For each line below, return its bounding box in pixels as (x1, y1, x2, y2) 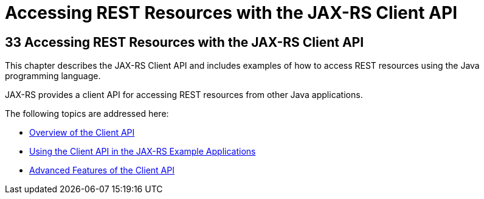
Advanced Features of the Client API (29, 165, 175, 176)
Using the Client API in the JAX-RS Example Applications (29, 146, 256, 157)
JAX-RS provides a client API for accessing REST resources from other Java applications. (5, 89, 363, 100)
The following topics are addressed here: (5, 108, 169, 119)
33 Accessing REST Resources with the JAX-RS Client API (5, 34, 364, 50)
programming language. (5, 71, 101, 82)
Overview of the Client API (29, 127, 135, 138)
